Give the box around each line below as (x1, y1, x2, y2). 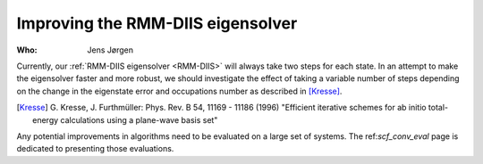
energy (32, 114, 59, 125)
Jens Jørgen (87, 45, 134, 55)
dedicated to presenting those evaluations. (16, 143, 174, 154)
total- (428, 102, 449, 113)
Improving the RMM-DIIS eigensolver (16, 13, 298, 33)
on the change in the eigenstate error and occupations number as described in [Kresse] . (16, 86, 343, 96)
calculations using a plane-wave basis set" (60, 114, 218, 125)
